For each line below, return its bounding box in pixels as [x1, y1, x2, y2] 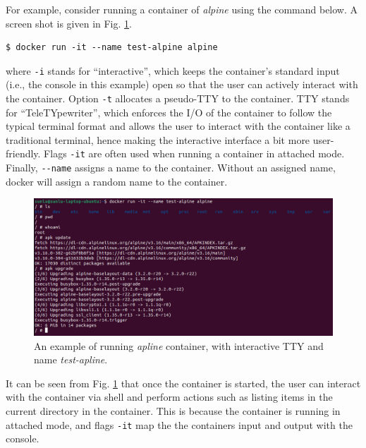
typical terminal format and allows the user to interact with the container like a [6, 119, 350, 133]
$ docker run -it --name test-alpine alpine [6, 42, 218, 53]
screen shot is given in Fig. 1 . [6, 16, 132, 30]
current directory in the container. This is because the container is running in [6, 403, 341, 418]
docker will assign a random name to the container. [6, 174, 228, 188]
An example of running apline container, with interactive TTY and [34, 338, 324, 353]
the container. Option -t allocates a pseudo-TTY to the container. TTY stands [6, 91, 350, 106]
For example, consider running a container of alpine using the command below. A [6, 2, 358, 16]
